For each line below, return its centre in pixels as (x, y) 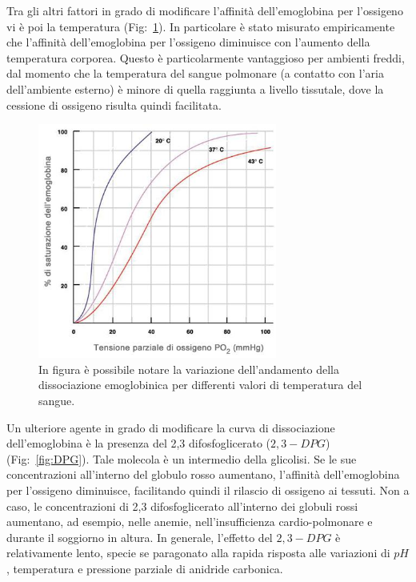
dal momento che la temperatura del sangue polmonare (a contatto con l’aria (195, 73)
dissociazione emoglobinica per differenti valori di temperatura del (200, 385)
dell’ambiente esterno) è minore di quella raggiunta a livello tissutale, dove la (195, 88)
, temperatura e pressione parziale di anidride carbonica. (145, 568)
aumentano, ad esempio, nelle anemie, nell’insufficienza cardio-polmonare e (190, 522)
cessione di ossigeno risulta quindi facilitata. (114, 104)
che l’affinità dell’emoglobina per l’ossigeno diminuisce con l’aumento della (188, 42)
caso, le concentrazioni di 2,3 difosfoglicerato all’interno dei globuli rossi (182, 506)
